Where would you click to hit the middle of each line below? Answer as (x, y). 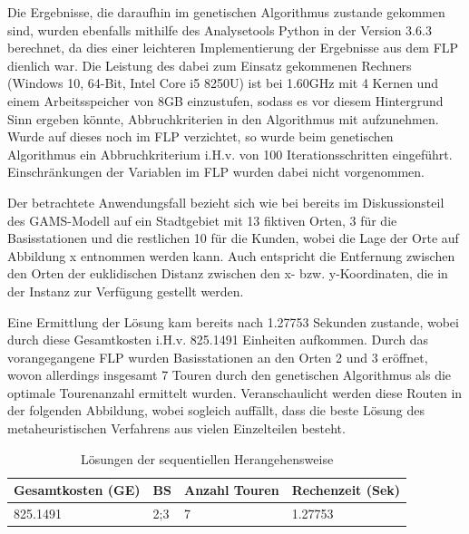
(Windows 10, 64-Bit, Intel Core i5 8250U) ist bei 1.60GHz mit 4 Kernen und (223, 83)
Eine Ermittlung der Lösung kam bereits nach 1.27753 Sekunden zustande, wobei (233, 321)
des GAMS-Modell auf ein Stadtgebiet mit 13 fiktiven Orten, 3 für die (202, 220)
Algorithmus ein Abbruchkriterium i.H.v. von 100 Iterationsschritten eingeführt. (230, 154)
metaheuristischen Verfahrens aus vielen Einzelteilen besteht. (176, 428)
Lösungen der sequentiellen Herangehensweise (207, 458)
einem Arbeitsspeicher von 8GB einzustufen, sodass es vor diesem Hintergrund (225, 100)
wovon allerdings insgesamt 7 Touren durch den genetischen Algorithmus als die (230, 375)
